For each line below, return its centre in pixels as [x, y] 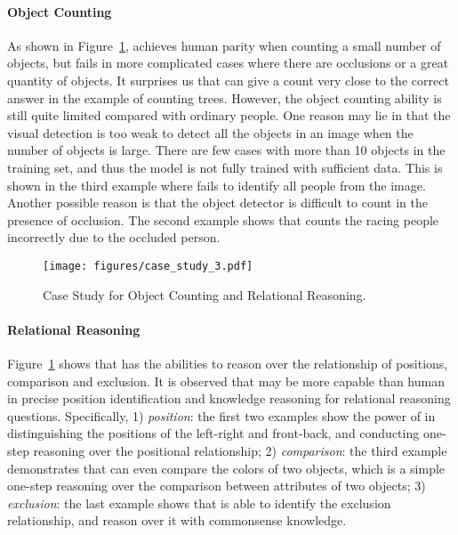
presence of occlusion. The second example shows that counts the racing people [223, 219]
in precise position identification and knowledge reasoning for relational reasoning [229, 398]
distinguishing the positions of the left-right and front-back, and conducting [213, 433]
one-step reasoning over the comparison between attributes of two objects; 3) [217, 486]
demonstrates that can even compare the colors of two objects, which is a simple [226, 468]
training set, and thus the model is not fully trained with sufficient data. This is [225, 167]
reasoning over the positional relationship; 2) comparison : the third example [240, 450]
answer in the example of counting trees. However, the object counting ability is [225, 97]
